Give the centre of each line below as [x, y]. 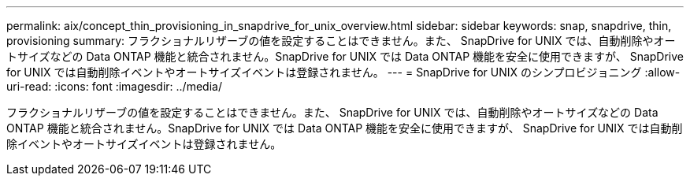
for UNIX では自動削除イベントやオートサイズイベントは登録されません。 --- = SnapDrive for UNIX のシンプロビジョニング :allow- [343, 72]
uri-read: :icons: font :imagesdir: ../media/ [114, 86]
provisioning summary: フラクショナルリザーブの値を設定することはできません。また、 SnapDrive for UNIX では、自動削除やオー [341, 41]
